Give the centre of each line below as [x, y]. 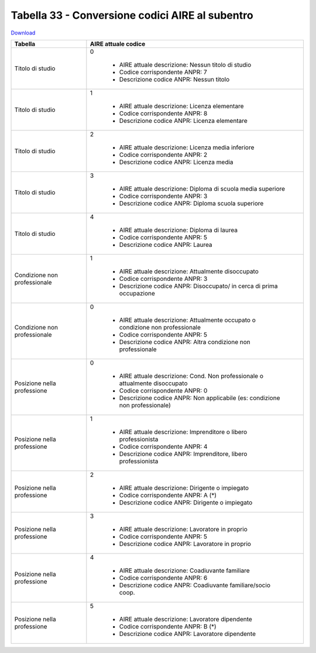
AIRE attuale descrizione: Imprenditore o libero [183, 432]
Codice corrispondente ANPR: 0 [163, 390]
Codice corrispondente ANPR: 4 [163, 446]
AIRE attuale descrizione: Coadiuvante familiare [184, 570]
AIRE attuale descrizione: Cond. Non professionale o [191, 376]
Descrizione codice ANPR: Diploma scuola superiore [191, 203]
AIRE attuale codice [118, 44]
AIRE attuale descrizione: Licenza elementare [181, 106]
